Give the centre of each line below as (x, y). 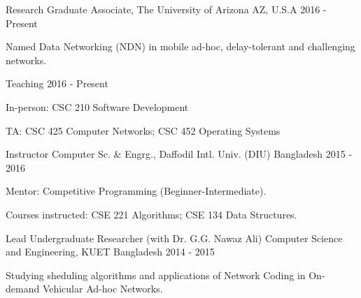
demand (23, 289)
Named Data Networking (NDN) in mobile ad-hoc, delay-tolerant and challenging (180, 46)
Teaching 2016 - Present (57, 83)
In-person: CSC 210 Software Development (97, 106)
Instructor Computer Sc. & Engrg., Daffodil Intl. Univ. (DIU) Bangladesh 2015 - (179, 154)
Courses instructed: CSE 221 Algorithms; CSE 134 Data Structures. (151, 214)
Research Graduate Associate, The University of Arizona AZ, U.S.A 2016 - (166, 9)
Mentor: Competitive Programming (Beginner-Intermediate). (136, 191)
